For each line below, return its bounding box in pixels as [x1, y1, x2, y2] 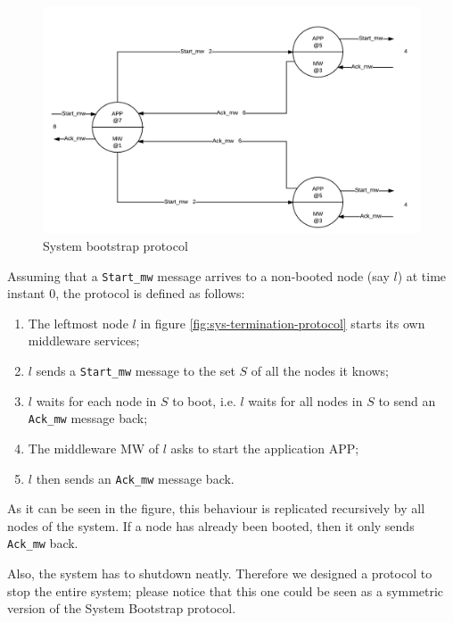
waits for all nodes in [248, 391, 363, 410]
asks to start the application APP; [170, 438, 359, 457]
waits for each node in [36, 391, 157, 410]
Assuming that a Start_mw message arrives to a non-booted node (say [7, 266, 390, 285]
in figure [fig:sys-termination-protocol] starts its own [140, 313, 425, 332]
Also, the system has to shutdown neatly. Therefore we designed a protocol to [7, 564, 432, 583]
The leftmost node [28, 313, 128, 332]
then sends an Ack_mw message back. [36, 469, 235, 487]
